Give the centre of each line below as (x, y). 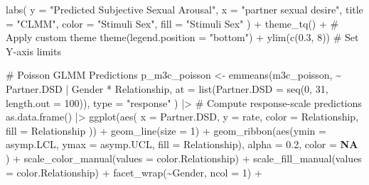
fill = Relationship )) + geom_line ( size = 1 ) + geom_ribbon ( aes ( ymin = (166, 130)
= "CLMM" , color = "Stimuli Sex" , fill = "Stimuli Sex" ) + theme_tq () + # (172, 23)
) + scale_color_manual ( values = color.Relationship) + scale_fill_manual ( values (184, 158)
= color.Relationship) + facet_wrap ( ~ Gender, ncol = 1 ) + (134, 172)
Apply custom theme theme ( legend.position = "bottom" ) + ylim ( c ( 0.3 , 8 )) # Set (182, 37)
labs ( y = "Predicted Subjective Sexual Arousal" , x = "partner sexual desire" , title (184, 9)
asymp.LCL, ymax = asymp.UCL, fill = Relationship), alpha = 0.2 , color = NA (182, 144)
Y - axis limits (33, 51)
